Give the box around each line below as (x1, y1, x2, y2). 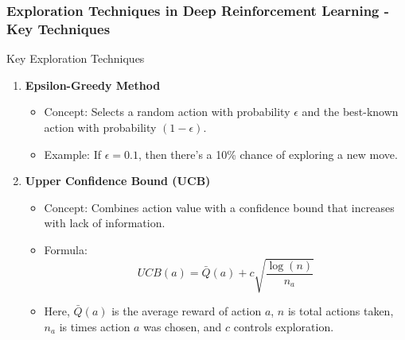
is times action (59, 318, 130, 334)
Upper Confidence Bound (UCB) (25, 172, 211, 189)
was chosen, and (143, 318, 222, 334)
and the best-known (302, 103, 399, 120)
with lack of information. (44, 214, 166, 231)
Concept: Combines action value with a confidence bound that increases (44, 199, 395, 215)
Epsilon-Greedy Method (25, 76, 161, 93)
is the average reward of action (111, 303, 262, 319)
